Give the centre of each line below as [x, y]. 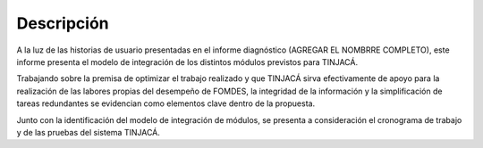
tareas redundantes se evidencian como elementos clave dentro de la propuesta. [166, 103]
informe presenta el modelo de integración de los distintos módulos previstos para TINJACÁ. [187, 62]
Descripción [63, 23]
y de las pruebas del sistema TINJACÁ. [89, 132]
